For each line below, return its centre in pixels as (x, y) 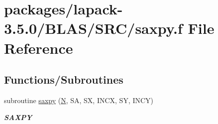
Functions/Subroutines (64, 79)
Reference (39, 48)
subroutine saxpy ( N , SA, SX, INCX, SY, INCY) (79, 100)
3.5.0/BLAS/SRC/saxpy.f (93, 28)
